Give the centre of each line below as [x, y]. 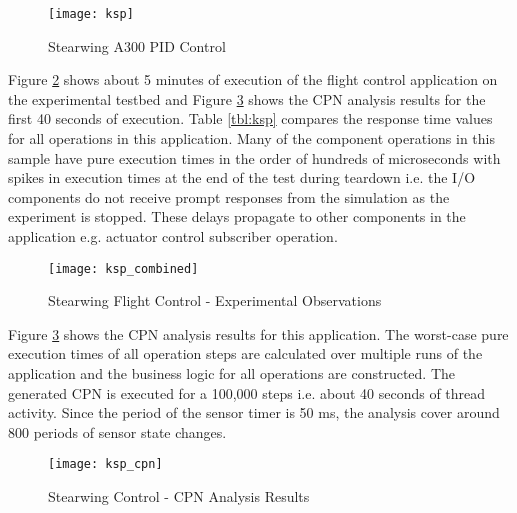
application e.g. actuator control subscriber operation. [173, 236]
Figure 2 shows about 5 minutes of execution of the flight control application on [253, 79]
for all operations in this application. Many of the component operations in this [251, 138]
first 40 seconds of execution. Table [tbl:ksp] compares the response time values [250, 118]
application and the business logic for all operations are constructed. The [232, 373]
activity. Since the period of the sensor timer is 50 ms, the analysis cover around [254, 412]
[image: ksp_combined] [123, 268]
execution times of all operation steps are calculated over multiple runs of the [245, 353]
